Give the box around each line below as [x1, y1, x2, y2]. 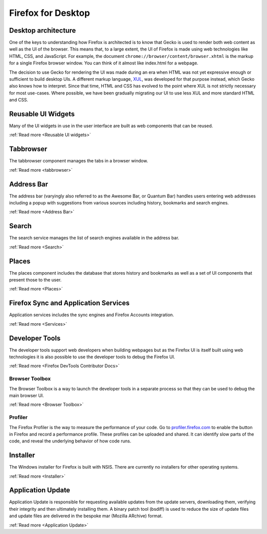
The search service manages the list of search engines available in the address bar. [9, 235, 179, 241]
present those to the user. [9, 277, 62, 283]
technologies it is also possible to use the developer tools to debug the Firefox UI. [9, 354, 176, 360]
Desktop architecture [9, 26, 76, 35]
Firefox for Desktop [9, 7, 90, 18]
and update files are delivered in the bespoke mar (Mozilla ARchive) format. [9, 513, 163, 519]
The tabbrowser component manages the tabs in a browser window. [9, 158, 148, 164]
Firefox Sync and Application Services [9, 299, 130, 307]
